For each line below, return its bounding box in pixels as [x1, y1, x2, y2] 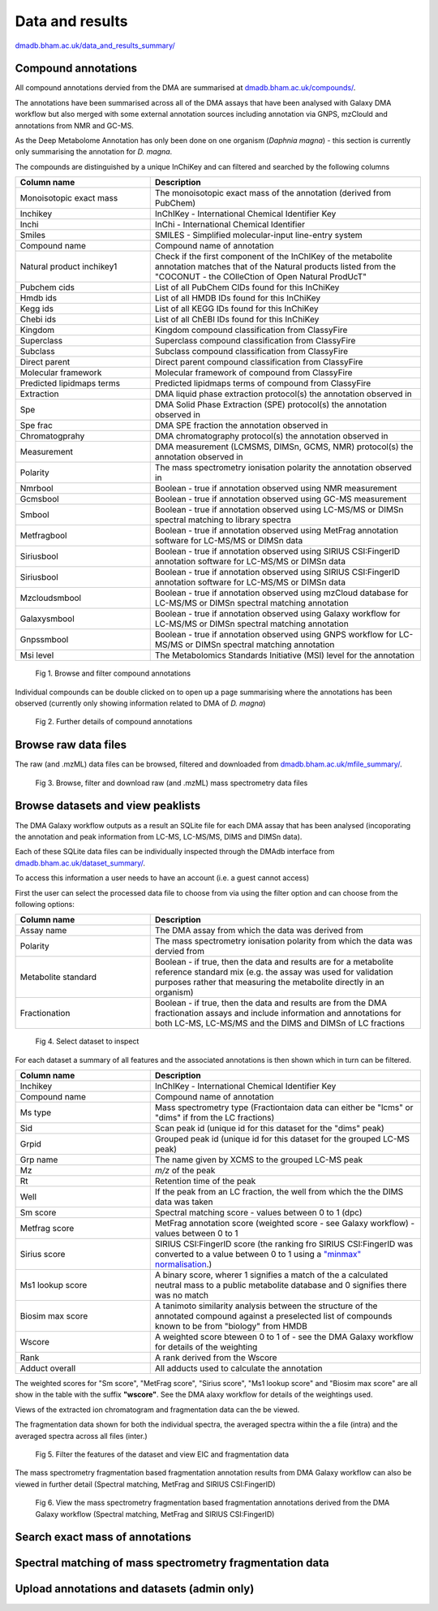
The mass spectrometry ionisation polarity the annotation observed [154, 462, 412, 473]
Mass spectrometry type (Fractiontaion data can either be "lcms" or [154, 1102, 414, 1113]
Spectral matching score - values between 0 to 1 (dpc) [154, 1207, 363, 1218]
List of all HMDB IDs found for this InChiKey [154, 292, 321, 304]
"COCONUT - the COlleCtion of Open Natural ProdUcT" [154, 271, 367, 283]
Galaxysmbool [19, 613, 75, 624]
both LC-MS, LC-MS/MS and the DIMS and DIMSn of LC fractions [154, 1017, 406, 1029]
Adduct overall [19, 1363, 76, 1374]
